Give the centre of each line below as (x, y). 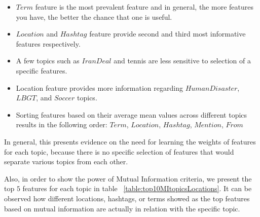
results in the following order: (62, 124)
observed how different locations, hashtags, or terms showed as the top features (127, 198)
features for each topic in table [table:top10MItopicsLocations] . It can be (137, 188)
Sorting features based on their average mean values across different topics (132, 114)
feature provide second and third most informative (168, 34)
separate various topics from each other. (66, 161)
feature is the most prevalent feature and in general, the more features (144, 7)
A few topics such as (48, 61)
